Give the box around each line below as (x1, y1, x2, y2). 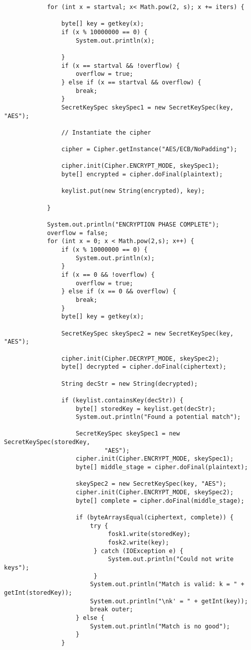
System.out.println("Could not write (108, 556, 234, 563)
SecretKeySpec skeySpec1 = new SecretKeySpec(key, (61, 103, 234, 111)
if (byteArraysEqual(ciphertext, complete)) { (76, 514, 234, 521)
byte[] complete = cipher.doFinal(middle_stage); (76, 497, 244, 504)
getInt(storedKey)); (4, 589, 73, 596)
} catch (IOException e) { (93, 547, 183, 555)
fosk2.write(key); (108, 539, 169, 546)
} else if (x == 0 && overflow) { (61, 288, 176, 295)
